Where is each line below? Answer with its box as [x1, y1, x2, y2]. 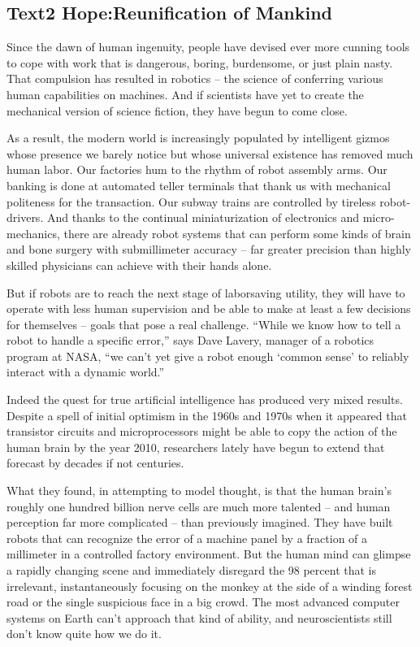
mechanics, [6, 224, 60, 241]
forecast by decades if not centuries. [6, 454, 184, 471]
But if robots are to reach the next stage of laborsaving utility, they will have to [6, 284, 405, 301]
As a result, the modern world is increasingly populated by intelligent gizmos [6, 129, 390, 146]
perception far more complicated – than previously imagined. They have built [6, 514, 393, 531]
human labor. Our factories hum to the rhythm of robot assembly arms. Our [6, 161, 388, 178]
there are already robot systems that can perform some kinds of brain [63, 224, 411, 241]
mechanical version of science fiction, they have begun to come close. [6, 102, 348, 119]
